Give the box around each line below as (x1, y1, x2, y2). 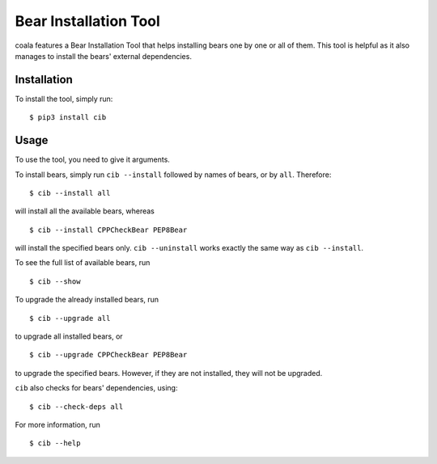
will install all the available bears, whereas (15, 206, 155, 216)
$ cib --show (29, 276, 81, 286)
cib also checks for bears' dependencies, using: (15, 383, 178, 393)
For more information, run (15, 420, 100, 429)
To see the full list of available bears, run (15, 258, 151, 268)
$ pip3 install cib (29, 113, 107, 122)
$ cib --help (29, 439, 81, 448)
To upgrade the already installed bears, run (15, 295, 159, 305)
